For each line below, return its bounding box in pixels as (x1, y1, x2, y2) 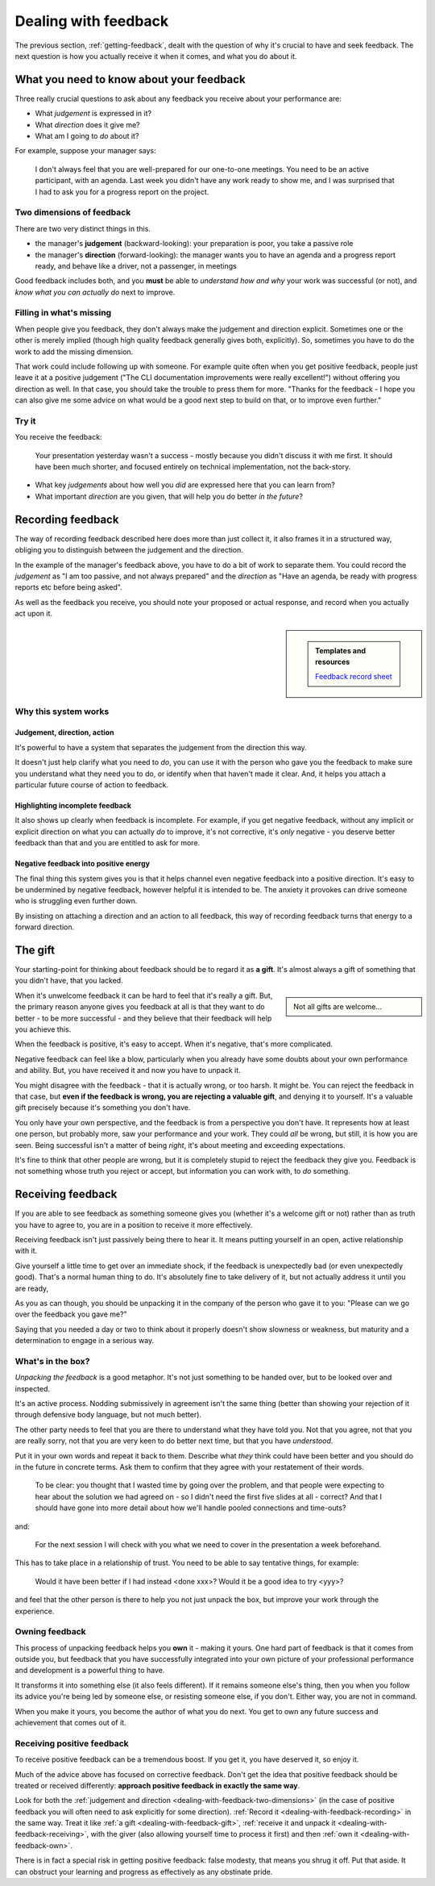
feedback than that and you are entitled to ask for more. (14, 838, 201, 848)
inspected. (14, 1383, 50, 1393)
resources (315, 657, 350, 666)
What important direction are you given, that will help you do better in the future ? (35, 491, 304, 501)
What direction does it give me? (35, 119, 140, 129)
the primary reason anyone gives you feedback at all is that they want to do (14, 1002, 265, 1012)
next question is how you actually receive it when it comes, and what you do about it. (14, 51, 297, 61)
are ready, (14, 1283, 49, 1293)
